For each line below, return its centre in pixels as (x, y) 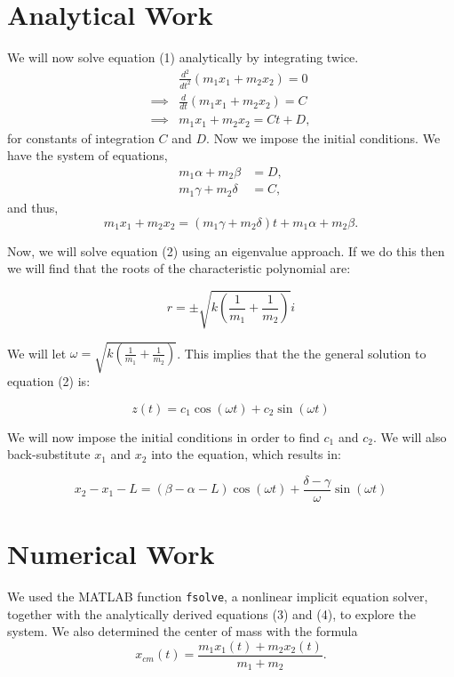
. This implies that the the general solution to (302, 353)
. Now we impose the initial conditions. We (323, 137)
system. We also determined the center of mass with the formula (183, 631)
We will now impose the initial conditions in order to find (163, 436)
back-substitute (49, 454)
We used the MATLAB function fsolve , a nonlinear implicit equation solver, (218, 596)
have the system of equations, (88, 155)
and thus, (33, 208)
